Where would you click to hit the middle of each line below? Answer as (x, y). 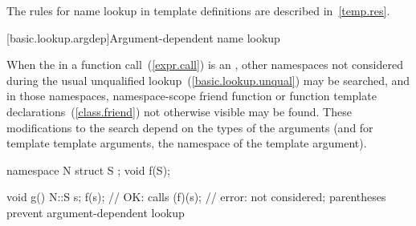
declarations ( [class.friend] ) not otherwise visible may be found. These (179, 111)
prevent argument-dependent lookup (96, 212)
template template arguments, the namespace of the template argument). (187, 143)
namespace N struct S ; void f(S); (88, 169)
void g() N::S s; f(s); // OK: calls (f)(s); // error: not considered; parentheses (196, 197)
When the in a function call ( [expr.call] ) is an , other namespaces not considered (205, 65)
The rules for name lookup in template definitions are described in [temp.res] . (198, 10)
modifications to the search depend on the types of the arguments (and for (190, 127)
